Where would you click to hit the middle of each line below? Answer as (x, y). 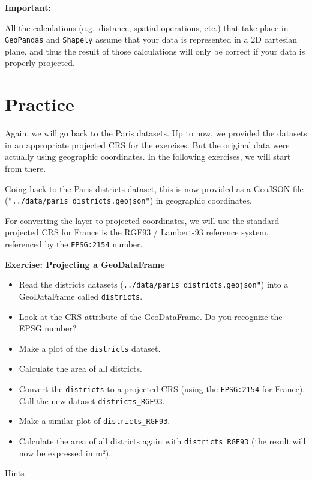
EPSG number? (48, 328)
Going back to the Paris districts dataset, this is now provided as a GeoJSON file (154, 188)
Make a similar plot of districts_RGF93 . (94, 421)
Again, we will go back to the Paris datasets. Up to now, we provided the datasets (156, 133)
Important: (28, 7)
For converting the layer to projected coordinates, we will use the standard (142, 220)
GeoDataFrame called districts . (81, 296)
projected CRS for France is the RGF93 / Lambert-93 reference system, (137, 232)
